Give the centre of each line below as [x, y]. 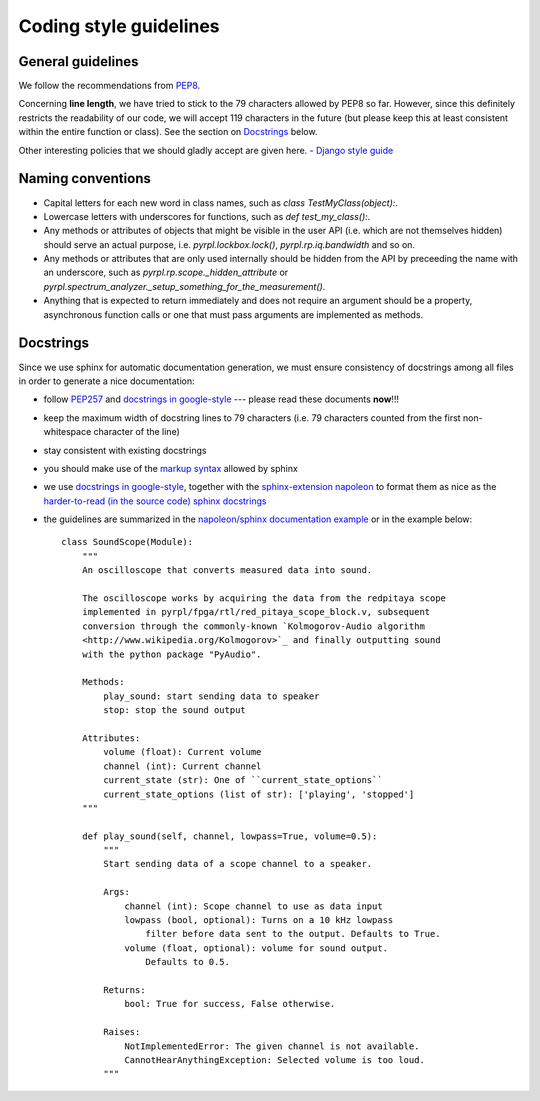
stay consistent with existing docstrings [125, 450]
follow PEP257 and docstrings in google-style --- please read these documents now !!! [221, 399]
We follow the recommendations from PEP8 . [109, 86]
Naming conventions [85, 178]
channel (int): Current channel [182, 766]
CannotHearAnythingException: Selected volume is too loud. [274, 1059]
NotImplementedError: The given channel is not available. [272, 1046]
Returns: [124, 989]
